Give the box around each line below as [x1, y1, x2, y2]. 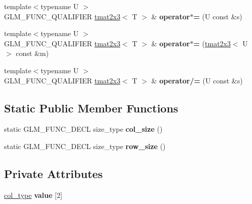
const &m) [16, 48, 49, 59]
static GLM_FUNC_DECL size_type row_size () [4, 140, 166, 151]
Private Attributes [4, 165, 103, 181]
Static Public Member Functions [4, 100, 178, 115]
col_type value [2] [4, 189, 62, 200]
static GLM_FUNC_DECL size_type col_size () [4, 124, 163, 134]
